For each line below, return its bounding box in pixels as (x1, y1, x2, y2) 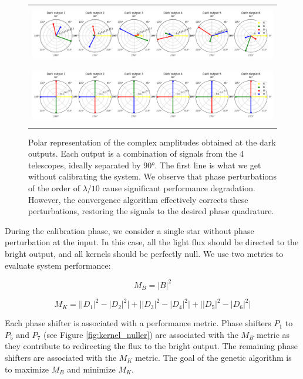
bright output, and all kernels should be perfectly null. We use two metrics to (5, 248, 284, 259)
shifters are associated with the (5, 351, 117, 363)
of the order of (28, 182, 80, 194)
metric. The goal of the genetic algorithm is (135, 351, 292, 363)
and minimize (67, 363, 116, 375)
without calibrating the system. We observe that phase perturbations (28, 170, 277, 182)
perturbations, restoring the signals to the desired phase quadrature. (28, 205, 274, 217)
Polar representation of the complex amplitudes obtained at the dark (28, 136, 276, 148)
